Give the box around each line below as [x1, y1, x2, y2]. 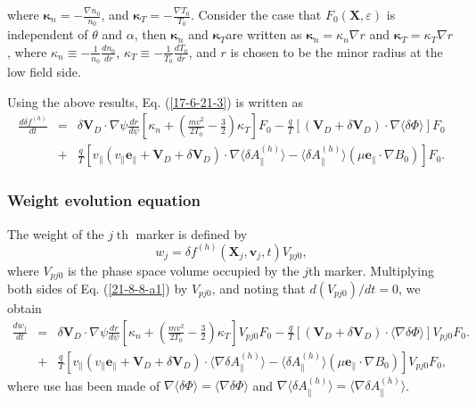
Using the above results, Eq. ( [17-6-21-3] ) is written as [7, 92, 303, 111]
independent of [7, 25, 88, 44]
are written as [226, 25, 302, 44]
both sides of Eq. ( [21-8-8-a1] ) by [7, 279, 188, 298]
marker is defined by [135, 224, 248, 243]
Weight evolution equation [7, 189, 201, 211]
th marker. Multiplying [308, 260, 434, 279]
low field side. [7, 62, 81, 81]
